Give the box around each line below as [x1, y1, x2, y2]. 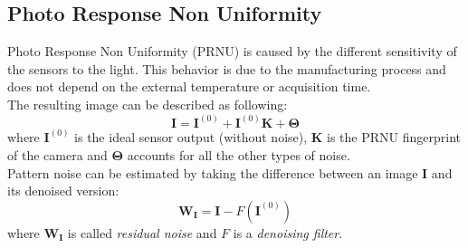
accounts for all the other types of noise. [127, 146, 350, 165]
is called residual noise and [67, 223, 217, 242]
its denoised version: [7, 181, 119, 200]
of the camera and [7, 146, 108, 165]
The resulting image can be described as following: [7, 94, 288, 113]
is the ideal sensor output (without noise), [74, 128, 308, 147]
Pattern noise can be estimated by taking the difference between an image [7, 163, 418, 182]
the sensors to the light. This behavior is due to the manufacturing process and [7, 59, 446, 78]
